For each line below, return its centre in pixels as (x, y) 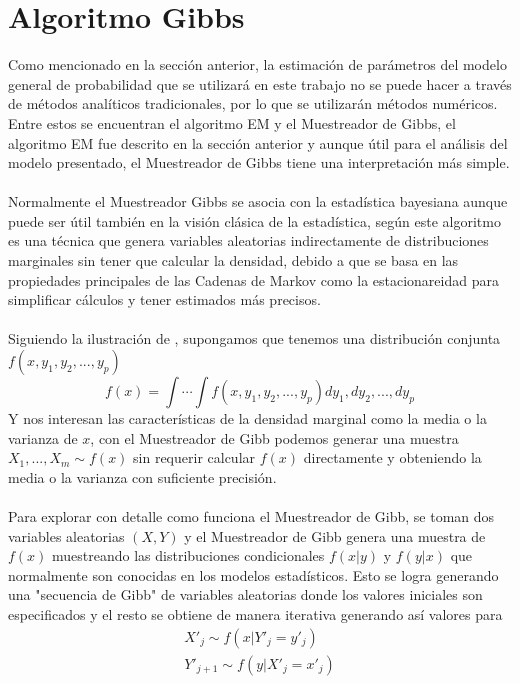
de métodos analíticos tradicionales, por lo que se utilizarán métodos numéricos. (253, 103)
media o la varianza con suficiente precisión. (142, 476)
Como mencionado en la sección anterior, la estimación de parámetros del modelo (257, 64)
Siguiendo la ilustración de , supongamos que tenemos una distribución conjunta (254, 338)
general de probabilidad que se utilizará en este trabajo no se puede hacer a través (260, 83)
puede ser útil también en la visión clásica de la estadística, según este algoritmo (254, 220)
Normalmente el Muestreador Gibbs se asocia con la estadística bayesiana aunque (258, 201)
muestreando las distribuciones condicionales (188, 555)
